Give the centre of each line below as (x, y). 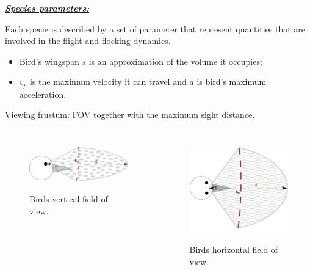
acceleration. (43, 94)
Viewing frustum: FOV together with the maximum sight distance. (130, 115)
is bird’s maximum (232, 82)
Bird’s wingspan (49, 61)
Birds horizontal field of (234, 249)
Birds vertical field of (69, 199)
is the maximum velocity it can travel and (108, 82)
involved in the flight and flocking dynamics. (88, 41)
